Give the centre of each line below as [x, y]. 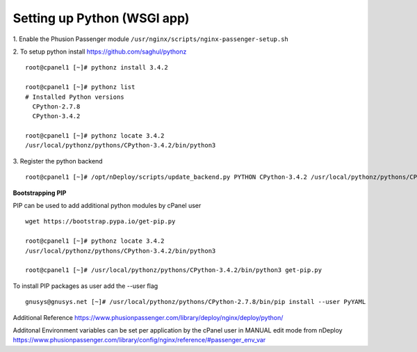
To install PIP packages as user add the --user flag [85, 286]
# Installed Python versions [75, 97]
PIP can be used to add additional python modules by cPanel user [107, 206]
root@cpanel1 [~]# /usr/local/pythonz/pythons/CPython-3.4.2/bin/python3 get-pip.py [174, 270]
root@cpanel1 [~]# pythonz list [80, 87]
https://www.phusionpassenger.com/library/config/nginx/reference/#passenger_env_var [139, 340]
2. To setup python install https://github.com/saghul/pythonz [100, 51]
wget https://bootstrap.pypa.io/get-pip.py [100, 222]
